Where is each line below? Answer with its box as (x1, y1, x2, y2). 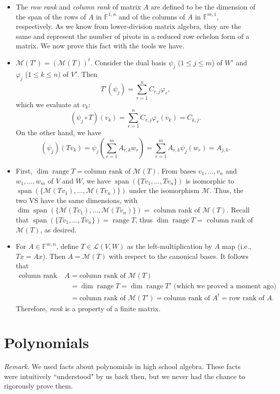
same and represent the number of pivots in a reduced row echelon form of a (15, 30, 250, 41)
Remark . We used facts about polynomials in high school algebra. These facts (4, 361, 241, 372)
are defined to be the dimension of (151, 1, 256, 11)
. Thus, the (210, 185, 244, 196)
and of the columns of (118, 11, 185, 21)
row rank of (229, 294, 265, 302)
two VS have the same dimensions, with (15, 195, 138, 205)
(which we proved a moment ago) (173, 282, 277, 290)
